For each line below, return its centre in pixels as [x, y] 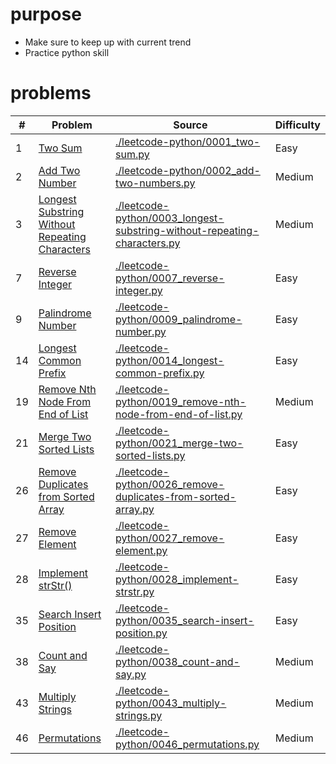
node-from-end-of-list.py [179, 414]
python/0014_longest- [170, 360]
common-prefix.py [160, 373]
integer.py [139, 290]
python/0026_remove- [170, 484]
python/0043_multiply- [171, 703]
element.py [141, 550]
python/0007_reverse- [170, 278]
